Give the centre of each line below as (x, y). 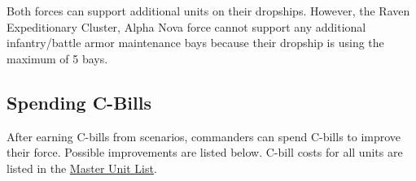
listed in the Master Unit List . (82, 168)
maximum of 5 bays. (57, 58)
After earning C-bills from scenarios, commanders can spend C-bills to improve (204, 136)
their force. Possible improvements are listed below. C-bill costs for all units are (205, 152)
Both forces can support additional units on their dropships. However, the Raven (208, 11)
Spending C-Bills (79, 102)
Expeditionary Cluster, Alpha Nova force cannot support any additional (186, 26)
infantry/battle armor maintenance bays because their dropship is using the (195, 43)
